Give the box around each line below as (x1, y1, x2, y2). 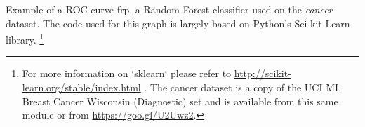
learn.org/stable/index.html (22, 80, 141, 95)
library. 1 (6, 30, 44, 46)
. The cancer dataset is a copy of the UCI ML (144, 80, 341, 95)
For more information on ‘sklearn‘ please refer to (22, 66, 232, 81)
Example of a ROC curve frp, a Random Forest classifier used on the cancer (6, 2, 333, 16)
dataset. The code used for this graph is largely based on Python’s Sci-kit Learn (6, 15, 350, 30)
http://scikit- (234, 66, 291, 81)
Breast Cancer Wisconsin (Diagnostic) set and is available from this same (22, 93, 338, 108)
